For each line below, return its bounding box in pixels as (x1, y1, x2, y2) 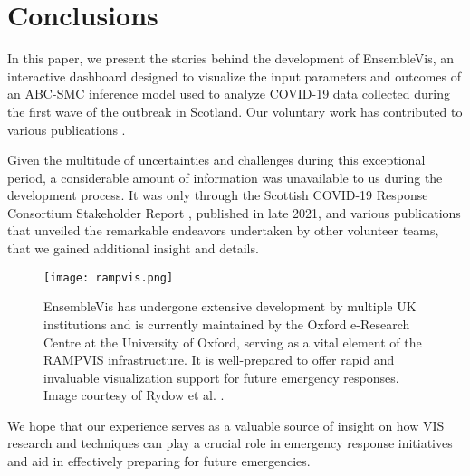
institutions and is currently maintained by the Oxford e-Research (43, 314, 410, 333)
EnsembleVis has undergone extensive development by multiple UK (43, 297, 417, 316)
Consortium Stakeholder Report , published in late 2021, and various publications (7, 203, 461, 222)
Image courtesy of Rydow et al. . (43, 386, 225, 405)
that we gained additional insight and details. (7, 239, 259, 258)
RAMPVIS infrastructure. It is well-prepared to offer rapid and (43, 350, 395, 369)
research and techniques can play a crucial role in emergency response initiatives (7, 433, 453, 452)
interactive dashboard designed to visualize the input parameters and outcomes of (7, 66, 462, 85)
